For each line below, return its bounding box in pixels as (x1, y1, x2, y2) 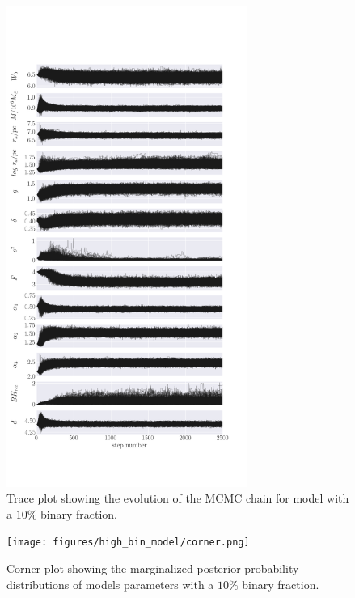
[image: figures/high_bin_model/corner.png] (6, 537, 250, 549)
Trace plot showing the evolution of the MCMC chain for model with (6, 490, 349, 507)
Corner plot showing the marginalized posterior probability (6, 560, 299, 577)
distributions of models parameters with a (6, 575, 214, 592)
